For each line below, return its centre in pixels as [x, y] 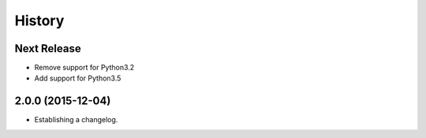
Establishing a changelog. [76, 120]
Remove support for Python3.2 [84, 68]
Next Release [48, 48]
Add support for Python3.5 [78, 78]
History [39, 21]
